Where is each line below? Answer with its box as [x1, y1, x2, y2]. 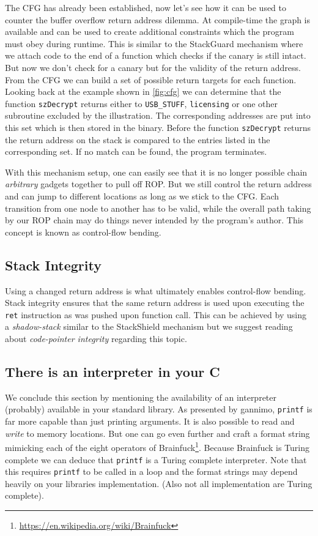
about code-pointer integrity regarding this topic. [5, 332, 187, 345]
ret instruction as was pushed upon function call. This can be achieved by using [5, 308, 306, 321]
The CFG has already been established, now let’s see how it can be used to [5, 1, 287, 13]
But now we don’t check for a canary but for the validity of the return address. [5, 61, 301, 73]
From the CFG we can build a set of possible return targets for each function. [5, 73, 297, 86]
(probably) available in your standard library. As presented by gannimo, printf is [5, 403, 312, 415]
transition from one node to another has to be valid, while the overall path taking [5, 201, 311, 214]
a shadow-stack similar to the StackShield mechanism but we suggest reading [5, 320, 293, 333]
